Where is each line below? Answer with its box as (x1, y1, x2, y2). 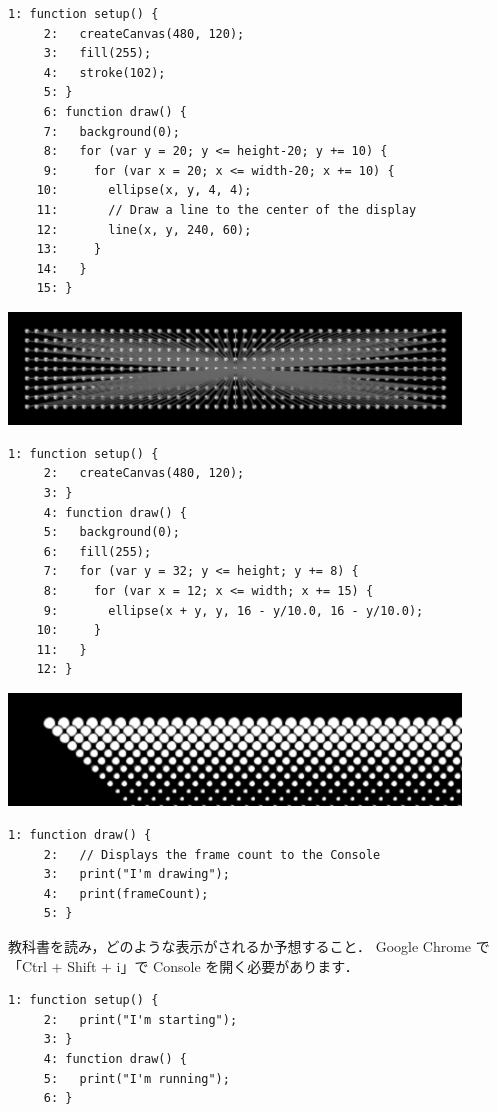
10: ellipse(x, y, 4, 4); (36, 183, 252, 198)
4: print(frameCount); (43, 886, 209, 901)
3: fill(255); (43, 46, 152, 61)
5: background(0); (43, 525, 180, 540)
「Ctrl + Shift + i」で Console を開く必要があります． (8, 955, 359, 976)
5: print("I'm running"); (43, 1071, 230, 1086)
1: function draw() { (8, 827, 152, 842)
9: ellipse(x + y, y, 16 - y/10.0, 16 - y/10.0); (43, 603, 424, 618)
